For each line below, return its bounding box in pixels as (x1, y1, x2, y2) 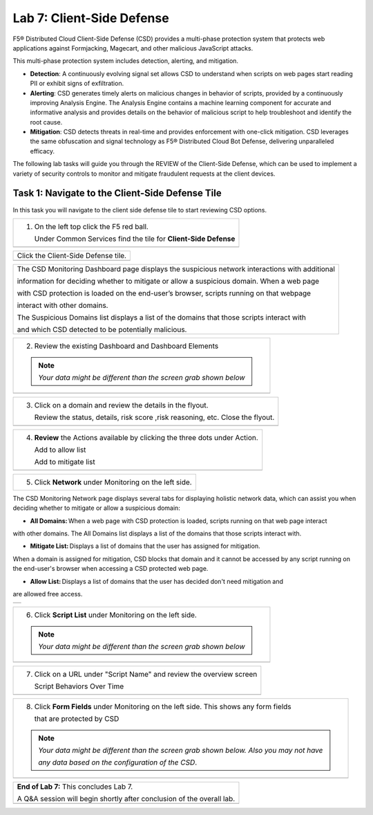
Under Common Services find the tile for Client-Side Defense (34, 234, 236, 244)
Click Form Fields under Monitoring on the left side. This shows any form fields (34, 702, 291, 712)
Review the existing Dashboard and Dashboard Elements (34, 341, 219, 351)
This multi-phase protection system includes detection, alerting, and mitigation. (12, 57, 238, 65)
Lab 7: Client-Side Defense (12, 10, 169, 26)
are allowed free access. (12, 590, 83, 598)
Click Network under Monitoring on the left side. (34, 477, 193, 487)
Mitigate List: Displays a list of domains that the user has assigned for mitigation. (30, 542, 260, 550)
